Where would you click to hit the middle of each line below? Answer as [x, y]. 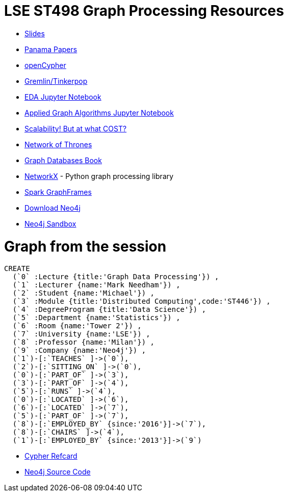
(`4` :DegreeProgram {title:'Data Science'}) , [109, 310]
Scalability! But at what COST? [76, 128]
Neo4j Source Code [58, 472]
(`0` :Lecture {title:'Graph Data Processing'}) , [116, 277]
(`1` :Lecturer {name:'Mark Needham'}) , [96, 285]
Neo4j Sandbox [50, 223]
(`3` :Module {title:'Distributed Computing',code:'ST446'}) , [141, 301]
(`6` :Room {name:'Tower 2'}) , [77, 326]
